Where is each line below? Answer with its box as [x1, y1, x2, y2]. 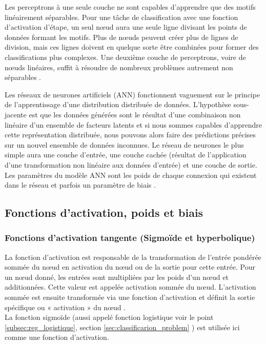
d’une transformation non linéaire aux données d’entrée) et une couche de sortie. [5, 159, 257, 170]
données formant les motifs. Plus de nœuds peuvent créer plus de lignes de [5, 31, 238, 42]
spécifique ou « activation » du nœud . [5, 301, 126, 312]
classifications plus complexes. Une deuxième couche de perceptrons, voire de [5, 51, 246, 62]
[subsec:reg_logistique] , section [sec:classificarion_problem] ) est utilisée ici [5, 321, 240, 332]
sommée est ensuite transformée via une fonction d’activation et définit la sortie [5, 292, 255, 302]
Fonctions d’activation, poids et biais [5, 205, 203, 220]
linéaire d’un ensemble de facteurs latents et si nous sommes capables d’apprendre [5, 119, 262, 130]
